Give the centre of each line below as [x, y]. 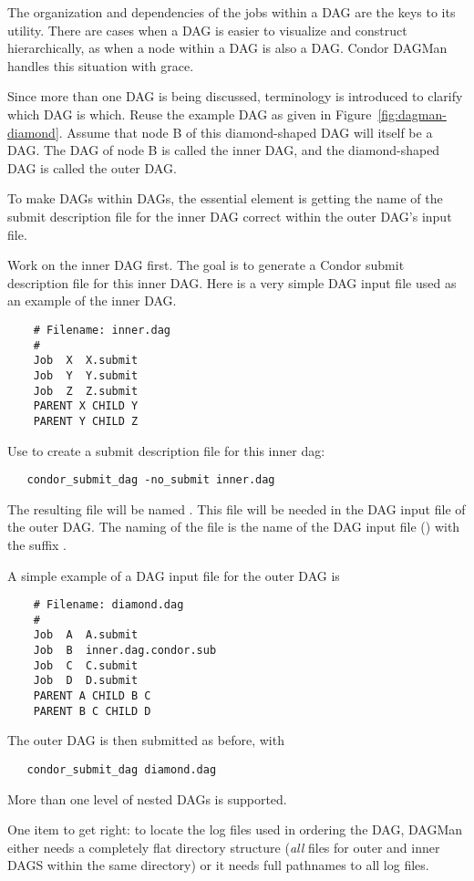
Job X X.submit [86, 361]
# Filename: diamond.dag [108, 605]
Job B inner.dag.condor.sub [125, 651]
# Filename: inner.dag [102, 330]
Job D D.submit [86, 681]
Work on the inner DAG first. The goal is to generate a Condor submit [206, 265]
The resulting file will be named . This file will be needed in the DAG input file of [237, 508]
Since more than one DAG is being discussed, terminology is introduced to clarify [235, 96]
